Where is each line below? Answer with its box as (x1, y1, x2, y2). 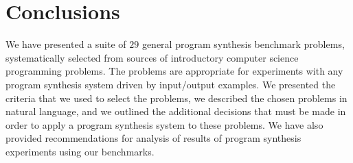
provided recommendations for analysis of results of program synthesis (5, 131, 301, 145)
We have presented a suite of (5, 37, 126, 51)
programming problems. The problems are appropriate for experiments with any (5, 64, 343, 78)
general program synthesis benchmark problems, (141, 37, 345, 51)
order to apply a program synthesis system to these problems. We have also (5, 117, 323, 131)
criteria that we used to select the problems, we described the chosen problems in (5, 90, 348, 105)
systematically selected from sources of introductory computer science (5, 50, 299, 64)
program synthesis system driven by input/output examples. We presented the (5, 77, 336, 91)
